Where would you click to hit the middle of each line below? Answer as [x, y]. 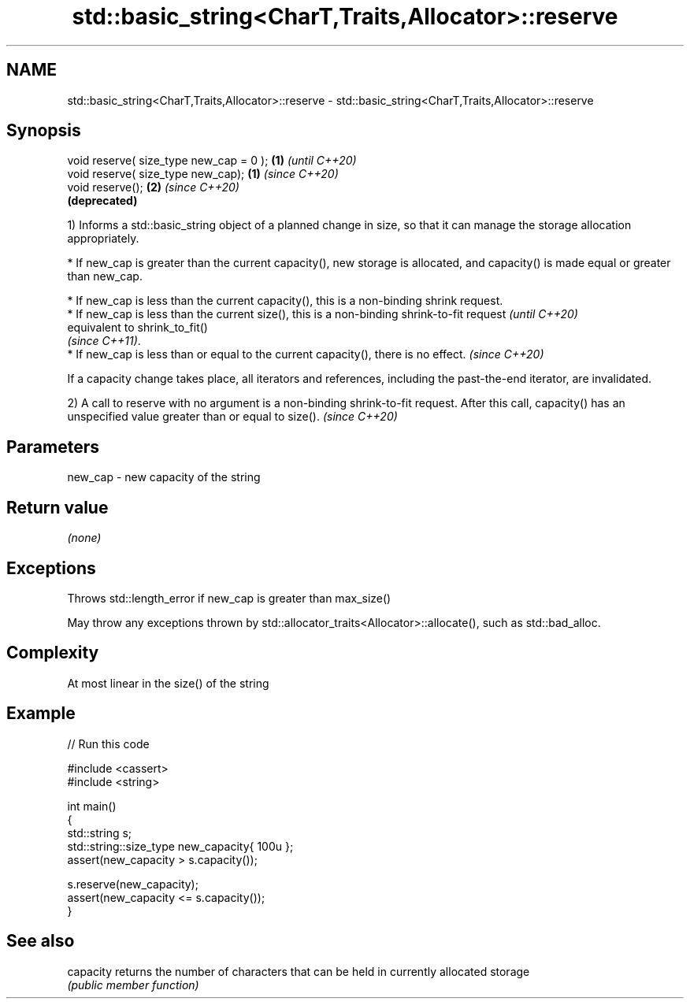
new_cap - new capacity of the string [164, 477]
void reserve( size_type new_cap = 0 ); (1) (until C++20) [212, 161]
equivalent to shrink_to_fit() [137, 328]
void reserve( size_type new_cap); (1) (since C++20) [203, 174]
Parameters [53, 447]
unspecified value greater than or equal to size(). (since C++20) [232, 417]
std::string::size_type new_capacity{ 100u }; [180, 846]
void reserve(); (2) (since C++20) [153, 187]
